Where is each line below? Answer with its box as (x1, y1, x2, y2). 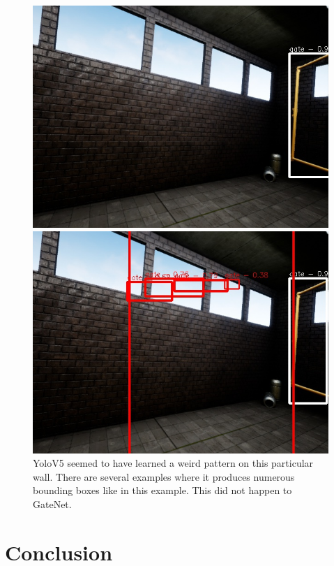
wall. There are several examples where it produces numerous (33, 469, 295, 484)
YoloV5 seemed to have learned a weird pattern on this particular (33, 456, 314, 470)
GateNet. (33, 496, 72, 511)
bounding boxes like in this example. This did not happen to (33, 483, 292, 498)
